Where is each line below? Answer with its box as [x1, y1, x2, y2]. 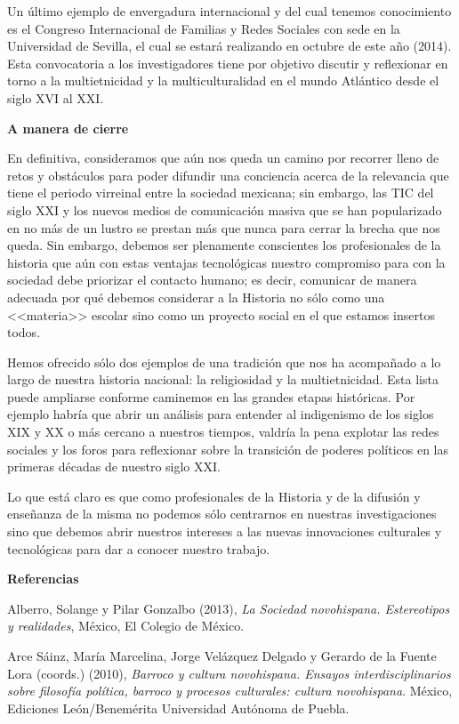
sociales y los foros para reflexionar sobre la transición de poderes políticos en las [7, 439, 449, 458]
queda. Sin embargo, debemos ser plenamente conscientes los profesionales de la [7, 236, 441, 254]
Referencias [7, 569, 79, 588]
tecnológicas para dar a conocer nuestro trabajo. [7, 539, 270, 558]
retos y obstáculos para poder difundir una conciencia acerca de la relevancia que [7, 165, 449, 184]
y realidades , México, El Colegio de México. [7, 616, 245, 635]
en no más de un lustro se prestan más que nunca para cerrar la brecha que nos [7, 218, 440, 237]
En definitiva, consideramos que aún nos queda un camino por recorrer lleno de [7, 149, 439, 167]
